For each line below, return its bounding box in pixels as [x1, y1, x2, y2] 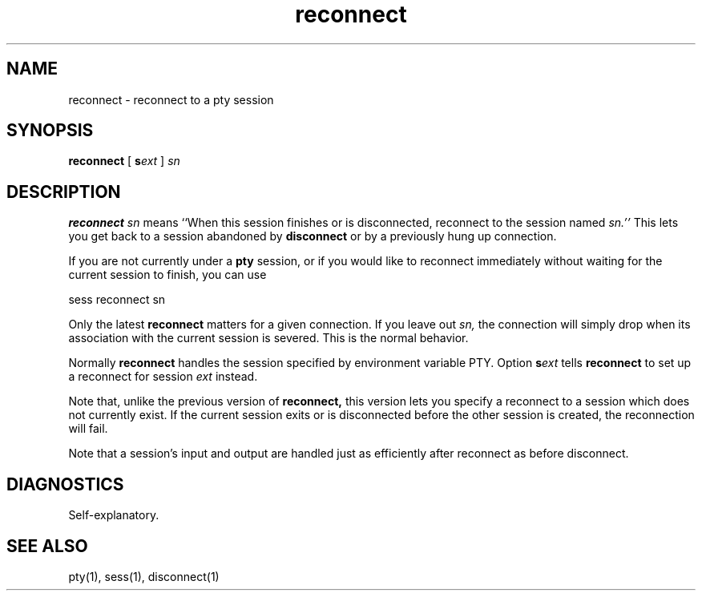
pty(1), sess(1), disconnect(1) [68, 569, 220, 583]
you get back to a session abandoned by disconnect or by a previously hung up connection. [68, 229, 557, 244]
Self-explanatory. [68, 508, 159, 522]
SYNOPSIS [6, 120, 94, 141]
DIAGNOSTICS [6, 474, 124, 494]
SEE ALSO [6, 535, 88, 556]
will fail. [68, 422, 108, 436]
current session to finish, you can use [68, 268, 267, 282]
